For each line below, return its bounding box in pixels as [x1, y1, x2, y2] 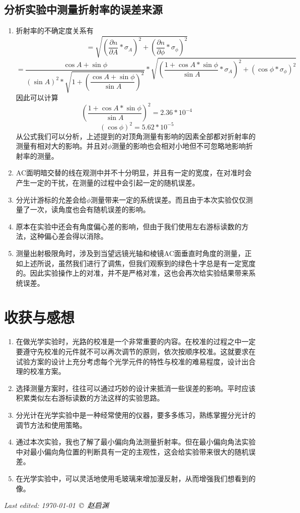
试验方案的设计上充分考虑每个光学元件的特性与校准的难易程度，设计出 [16, 356, 249, 366]
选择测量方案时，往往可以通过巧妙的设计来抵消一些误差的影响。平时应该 [16, 382, 256, 393]
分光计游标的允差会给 [16, 194, 87, 205]
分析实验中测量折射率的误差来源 [4, 2, 163, 17]
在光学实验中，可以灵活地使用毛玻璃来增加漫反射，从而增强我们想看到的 [16, 473, 256, 483]
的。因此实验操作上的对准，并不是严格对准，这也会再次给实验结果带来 [16, 268, 249, 278]
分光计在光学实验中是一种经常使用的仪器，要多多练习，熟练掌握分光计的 [16, 409, 256, 420]
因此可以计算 [16, 92, 58, 102]
